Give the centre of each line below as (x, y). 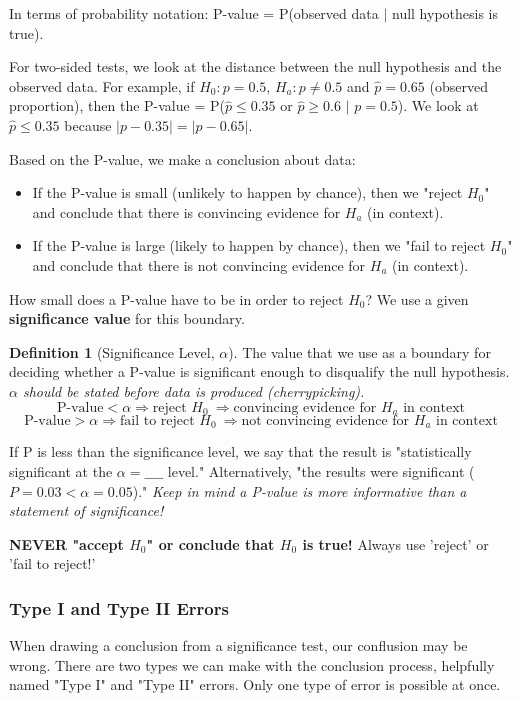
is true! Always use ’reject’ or (395, 543)
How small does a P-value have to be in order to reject (176, 298)
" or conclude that (210, 543)
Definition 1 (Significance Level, (112, 351)
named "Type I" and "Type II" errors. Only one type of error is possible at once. (255, 684)
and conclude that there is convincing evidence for (186, 211)
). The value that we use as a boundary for (359, 351)
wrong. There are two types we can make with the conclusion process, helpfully (252, 664)
